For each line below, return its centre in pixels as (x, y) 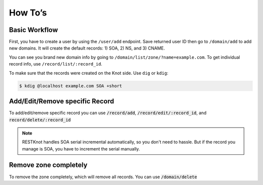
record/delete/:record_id (40, 120)
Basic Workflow (34, 30)
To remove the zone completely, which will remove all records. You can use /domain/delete (103, 177)
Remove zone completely (48, 165)
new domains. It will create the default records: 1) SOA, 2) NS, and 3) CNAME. (87, 48)
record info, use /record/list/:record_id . (56, 64)
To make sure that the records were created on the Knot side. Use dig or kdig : (89, 73)
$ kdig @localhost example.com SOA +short (71, 86)
